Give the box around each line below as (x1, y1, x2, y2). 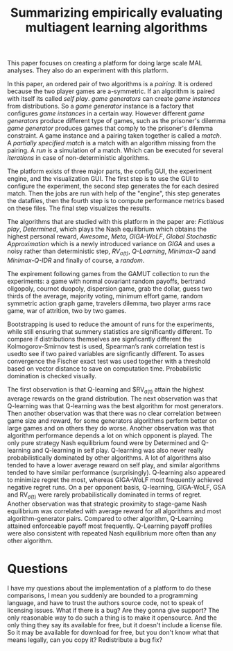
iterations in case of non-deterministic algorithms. (7, 154, 150, 162)
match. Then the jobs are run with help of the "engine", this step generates (7, 189, 221, 198)
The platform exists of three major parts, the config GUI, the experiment (7, 167, 212, 175)
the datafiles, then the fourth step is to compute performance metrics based (7, 197, 225, 205)
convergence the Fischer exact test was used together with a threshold (7, 357, 211, 365)
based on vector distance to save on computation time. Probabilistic (7, 364, 202, 373)
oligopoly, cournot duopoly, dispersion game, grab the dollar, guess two (7, 284, 213, 293)
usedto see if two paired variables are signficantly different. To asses (7, 349, 205, 357)
